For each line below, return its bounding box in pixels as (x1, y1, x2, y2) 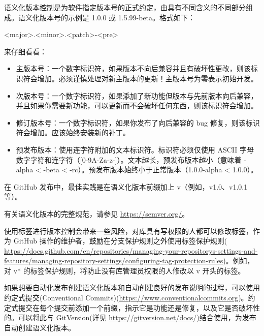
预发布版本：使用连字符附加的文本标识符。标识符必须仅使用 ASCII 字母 (16, 144, 254, 155)
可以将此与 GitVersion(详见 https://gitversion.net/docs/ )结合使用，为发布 (18, 312, 256, 323)
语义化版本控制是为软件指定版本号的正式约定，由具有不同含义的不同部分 (4, 2, 246, 12)
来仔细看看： (4, 46, 47, 56)
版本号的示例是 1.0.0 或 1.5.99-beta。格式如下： (39, 12, 195, 22)
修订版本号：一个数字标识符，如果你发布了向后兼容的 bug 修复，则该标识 (16, 117, 260, 128)
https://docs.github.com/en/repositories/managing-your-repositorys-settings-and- (4, 245, 258, 256)
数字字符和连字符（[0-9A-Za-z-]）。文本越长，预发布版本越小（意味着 (16, 154, 242, 165)
